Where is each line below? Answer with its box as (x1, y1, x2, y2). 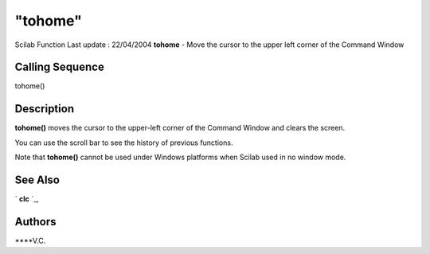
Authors (14, 215, 57, 229)
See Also (14, 173, 60, 186)
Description (14, 102, 75, 115)
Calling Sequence (14, 61, 105, 74)
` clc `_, (14, 194, 39, 204)
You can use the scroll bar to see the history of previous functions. (14, 138, 233, 147)
